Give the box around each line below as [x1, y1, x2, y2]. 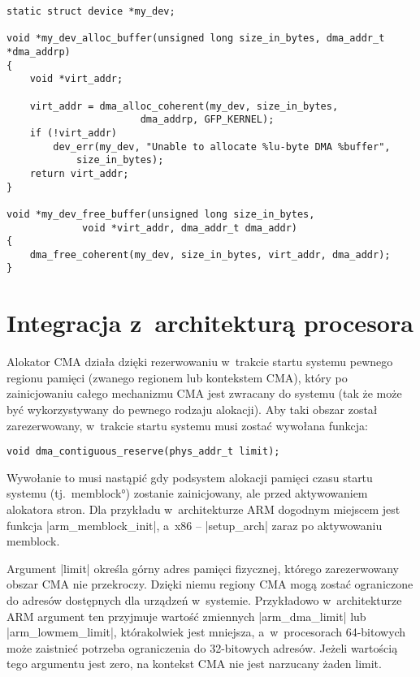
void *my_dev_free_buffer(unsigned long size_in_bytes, [6, 208, 315, 220]
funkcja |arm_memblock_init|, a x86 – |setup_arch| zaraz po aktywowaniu [6, 516, 383, 533]
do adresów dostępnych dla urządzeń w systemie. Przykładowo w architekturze [6, 592, 402, 609]
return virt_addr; [29, 167, 129, 179]
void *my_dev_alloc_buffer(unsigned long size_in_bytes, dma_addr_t [6, 32, 385, 45]
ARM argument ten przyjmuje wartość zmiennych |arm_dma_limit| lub [6, 607, 366, 624]
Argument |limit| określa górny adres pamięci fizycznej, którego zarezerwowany [6, 559, 399, 576]
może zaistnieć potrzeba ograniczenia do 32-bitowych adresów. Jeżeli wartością [6, 639, 398, 656]
